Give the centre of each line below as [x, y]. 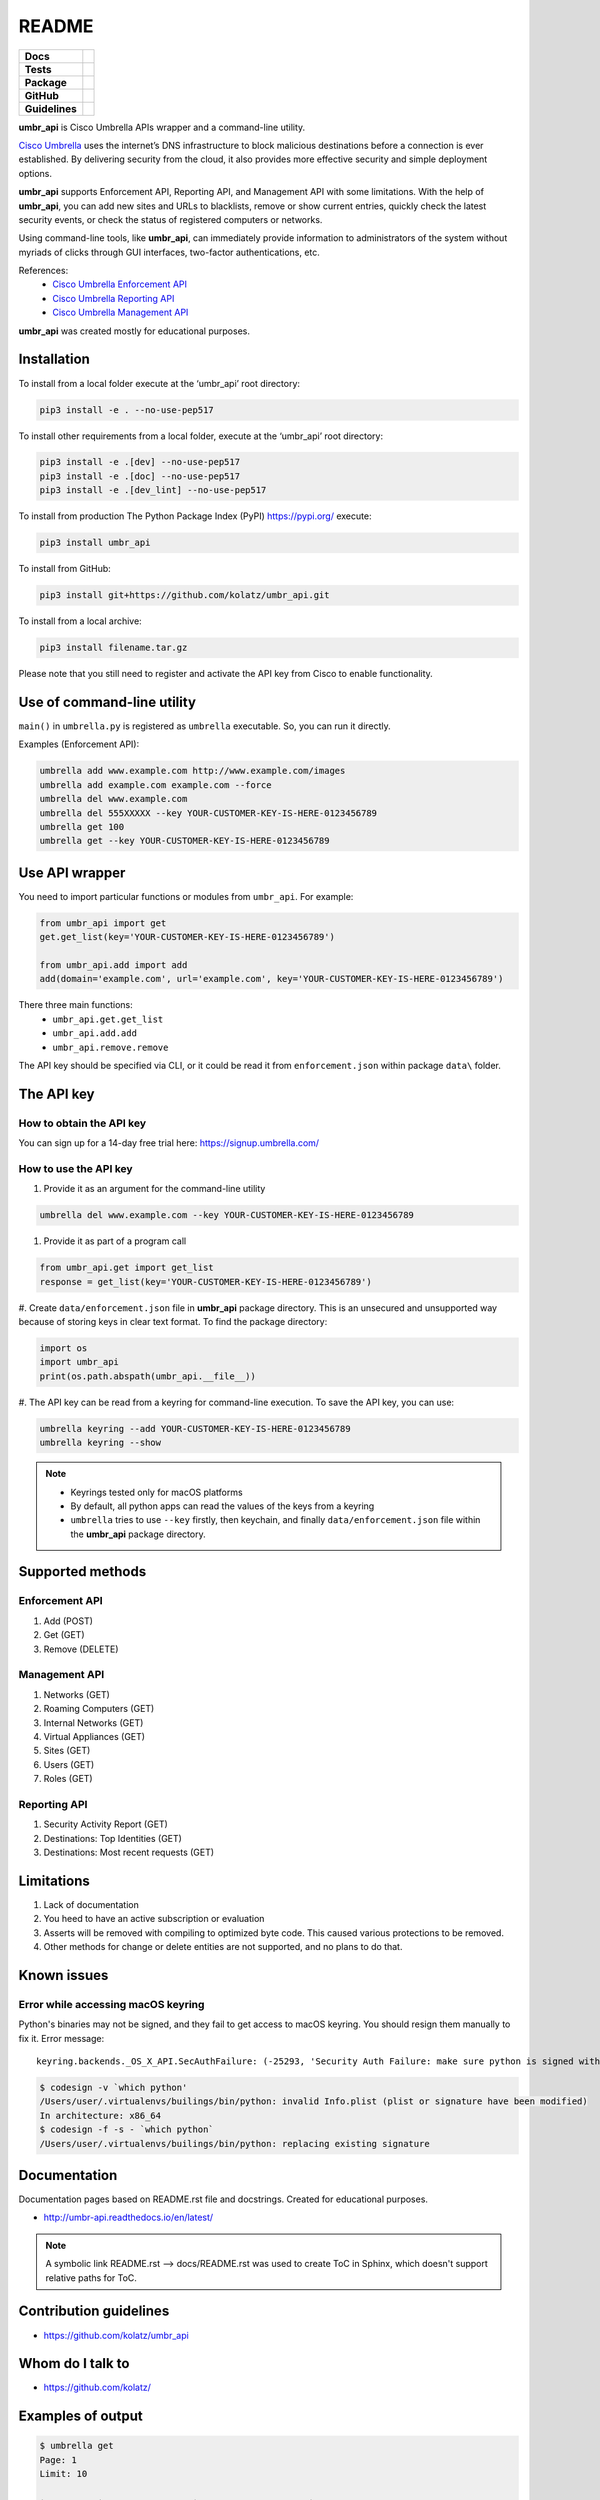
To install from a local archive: [80, 621]
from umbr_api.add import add [113, 965]
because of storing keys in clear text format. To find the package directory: [173, 1321]
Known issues [63, 1975]
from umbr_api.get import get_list [126, 1268]
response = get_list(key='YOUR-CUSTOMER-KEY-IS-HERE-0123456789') [205, 1281]
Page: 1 [58, 2459]
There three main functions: [76, 1005]
